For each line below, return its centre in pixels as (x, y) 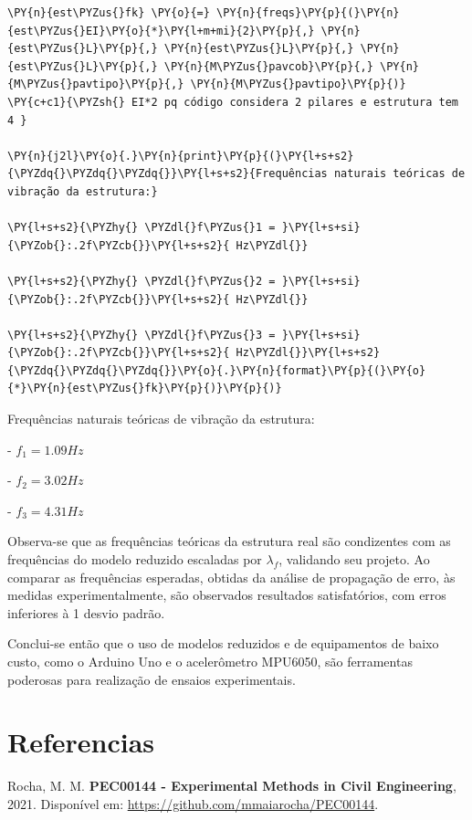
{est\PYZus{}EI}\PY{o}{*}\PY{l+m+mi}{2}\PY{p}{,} (161, 31)
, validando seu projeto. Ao (354, 559)
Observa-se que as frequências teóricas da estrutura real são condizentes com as (229, 541)
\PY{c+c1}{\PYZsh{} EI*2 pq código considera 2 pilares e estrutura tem (233, 102)
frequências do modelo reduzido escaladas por (135, 559)
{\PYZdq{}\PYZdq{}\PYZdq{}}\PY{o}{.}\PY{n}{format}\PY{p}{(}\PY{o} (217, 370)
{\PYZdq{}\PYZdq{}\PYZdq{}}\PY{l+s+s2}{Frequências (168, 174)
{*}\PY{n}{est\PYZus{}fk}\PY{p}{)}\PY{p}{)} (145, 389)
